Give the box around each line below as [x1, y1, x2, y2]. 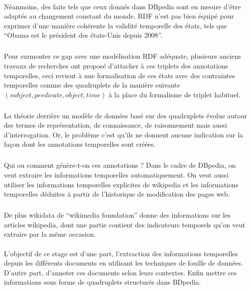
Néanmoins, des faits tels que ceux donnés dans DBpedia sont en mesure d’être [4, 1, 241, 11]
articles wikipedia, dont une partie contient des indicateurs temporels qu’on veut [4, 219, 246, 229]
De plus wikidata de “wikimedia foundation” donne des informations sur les [4, 210, 231, 220]
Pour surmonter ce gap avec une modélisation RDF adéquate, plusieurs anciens [4, 51, 241, 61]
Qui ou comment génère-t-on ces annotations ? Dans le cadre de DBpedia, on [4, 160, 236, 170]
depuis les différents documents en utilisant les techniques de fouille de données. [4, 258, 243, 268]
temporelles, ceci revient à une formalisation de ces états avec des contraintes [4, 70, 235, 80]
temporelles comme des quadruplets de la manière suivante [4, 80, 180, 90]
